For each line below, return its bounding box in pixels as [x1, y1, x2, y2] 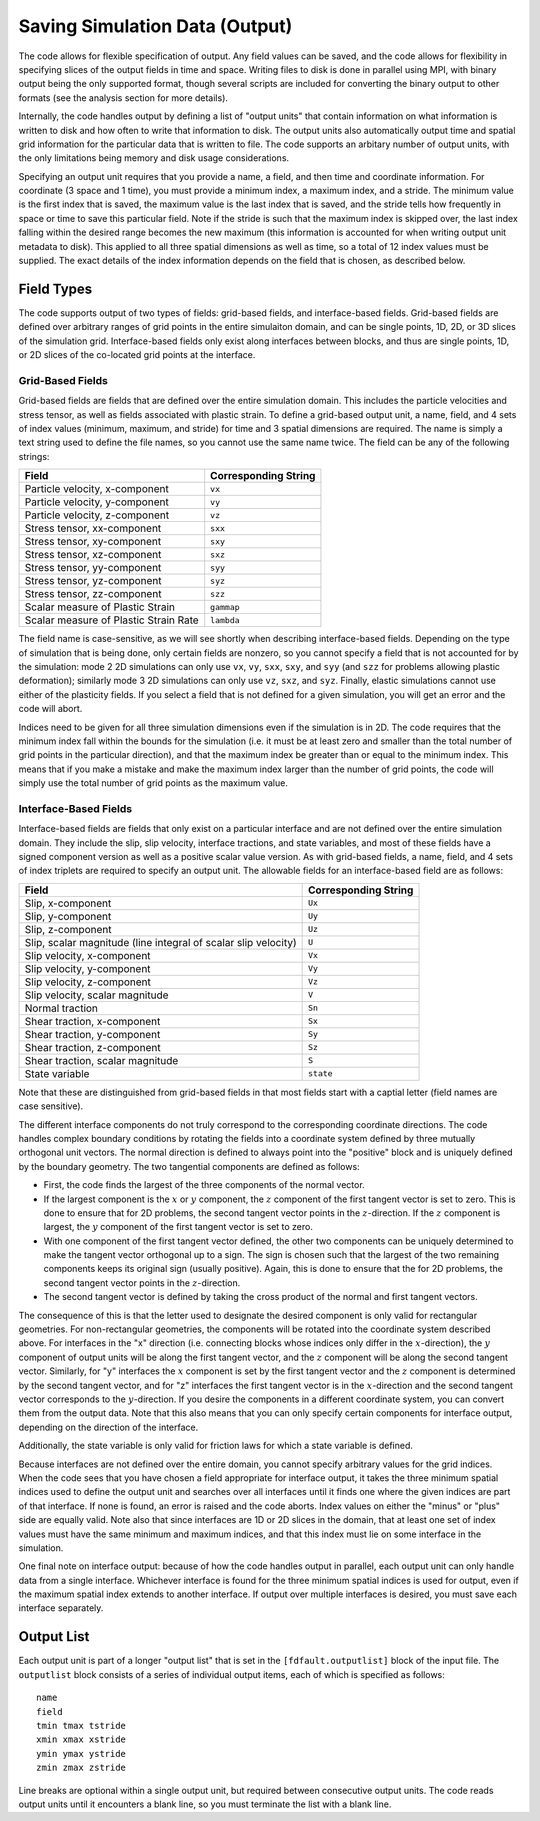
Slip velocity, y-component [24, 961, 151, 975]
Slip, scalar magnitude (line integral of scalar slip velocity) [24, 935, 297, 949]
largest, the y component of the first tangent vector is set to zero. [43, 1221, 314, 1233]
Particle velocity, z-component [24, 508, 170, 522]
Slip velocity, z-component [24, 975, 152, 989]
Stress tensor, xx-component [24, 521, 162, 535]
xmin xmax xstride [36, 1734, 127, 1745]
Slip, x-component [24, 896, 112, 910]
